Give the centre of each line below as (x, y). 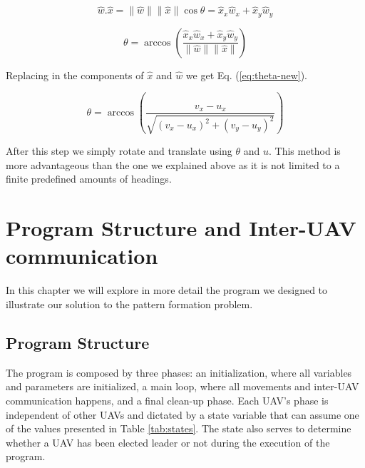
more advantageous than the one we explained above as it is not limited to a (173, 164)
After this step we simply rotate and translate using (119, 151)
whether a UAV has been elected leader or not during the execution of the (168, 442)
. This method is (305, 151)
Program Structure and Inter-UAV (181, 228)
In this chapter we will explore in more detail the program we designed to (167, 290)
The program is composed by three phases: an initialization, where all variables (179, 372)
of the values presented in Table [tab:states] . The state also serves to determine (179, 428)
